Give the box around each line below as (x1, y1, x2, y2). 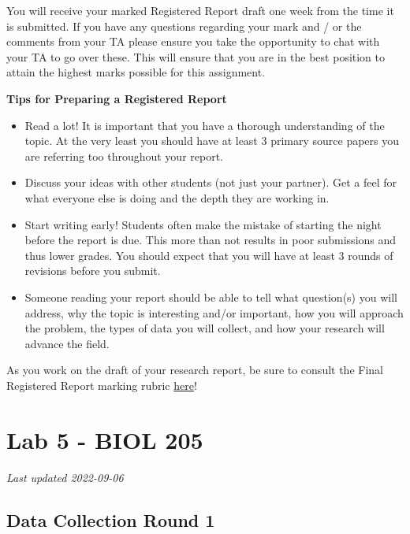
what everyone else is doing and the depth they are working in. (24, 189, 330, 206)
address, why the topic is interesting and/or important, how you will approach (24, 304, 404, 321)
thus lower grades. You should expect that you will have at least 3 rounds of (24, 247, 393, 263)
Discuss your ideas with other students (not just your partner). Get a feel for (24, 174, 397, 191)
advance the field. (24, 335, 110, 351)
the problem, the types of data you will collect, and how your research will (24, 320, 385, 336)
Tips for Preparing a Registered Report (6, 90, 227, 106)
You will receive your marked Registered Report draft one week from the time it (6, 2, 394, 18)
